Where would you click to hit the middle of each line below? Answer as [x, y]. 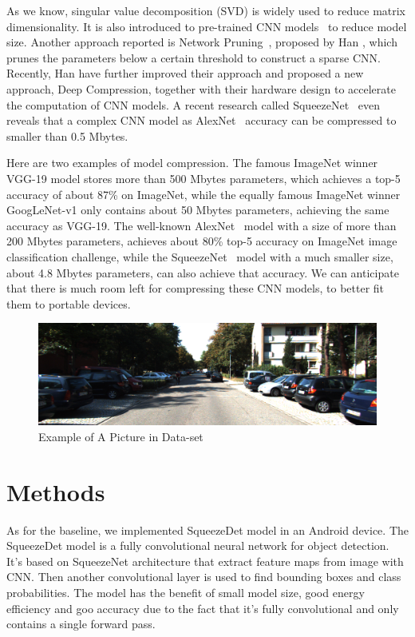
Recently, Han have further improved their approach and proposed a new [185, 73]
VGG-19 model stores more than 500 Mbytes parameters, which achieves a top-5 [204, 178]
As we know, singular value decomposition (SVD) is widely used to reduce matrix [206, 10]
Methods [56, 491]
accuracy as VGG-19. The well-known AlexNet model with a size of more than [202, 225]
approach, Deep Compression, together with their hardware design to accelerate [201, 88]
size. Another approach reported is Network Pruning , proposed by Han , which [202, 42]
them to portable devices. [69, 303]
